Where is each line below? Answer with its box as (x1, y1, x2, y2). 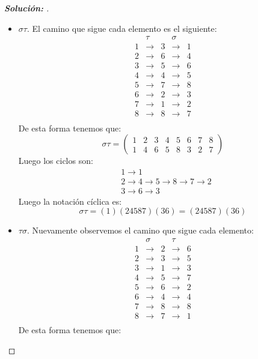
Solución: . (4, 2, 49, 14)
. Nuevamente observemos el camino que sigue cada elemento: (26, 224, 254, 237)
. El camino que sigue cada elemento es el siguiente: (26, 22, 217, 34)
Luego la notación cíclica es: (18, 195, 122, 207)
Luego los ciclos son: (18, 154, 93, 167)
